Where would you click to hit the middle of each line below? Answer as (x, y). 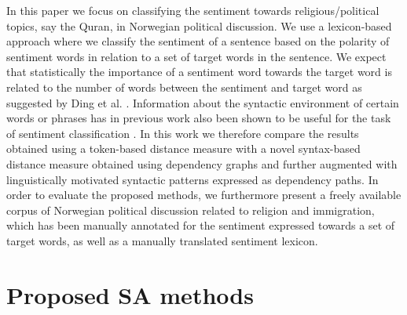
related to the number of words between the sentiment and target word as (184, 87)
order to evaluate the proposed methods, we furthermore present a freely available (204, 195)
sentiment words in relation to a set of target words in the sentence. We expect (196, 56)
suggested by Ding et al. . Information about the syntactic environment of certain (203, 102)
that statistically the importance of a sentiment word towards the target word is (199, 72)
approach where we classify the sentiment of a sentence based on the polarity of (198, 41)
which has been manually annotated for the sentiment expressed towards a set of (201, 225)
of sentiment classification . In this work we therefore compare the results (183, 133)
